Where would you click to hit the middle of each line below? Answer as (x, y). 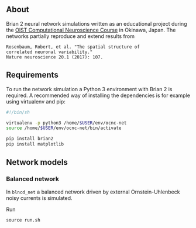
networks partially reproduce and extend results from (70, 36)
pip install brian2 (30, 139)
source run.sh (23, 220)
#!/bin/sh (18, 112)
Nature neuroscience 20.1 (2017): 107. (55, 57)
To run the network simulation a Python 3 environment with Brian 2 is (89, 89)
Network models (37, 162)
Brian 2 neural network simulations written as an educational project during (97, 23)
